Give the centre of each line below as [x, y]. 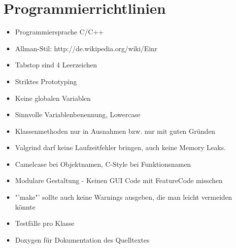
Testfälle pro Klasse [45, 223]
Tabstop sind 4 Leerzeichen [56, 65]
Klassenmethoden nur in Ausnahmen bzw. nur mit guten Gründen [115, 131]
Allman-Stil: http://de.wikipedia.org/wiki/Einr [86, 48]
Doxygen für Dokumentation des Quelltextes [82, 239]
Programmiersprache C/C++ [59, 32]
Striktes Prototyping [46, 81]
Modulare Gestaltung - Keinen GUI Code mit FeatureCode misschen [119, 180]
